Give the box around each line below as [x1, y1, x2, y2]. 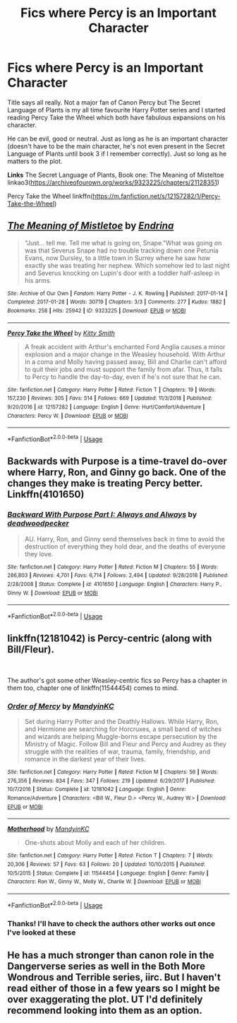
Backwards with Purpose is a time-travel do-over [7, 455, 228, 467]
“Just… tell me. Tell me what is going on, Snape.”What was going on [24, 238, 222, 247]
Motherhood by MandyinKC [7, 825, 90, 834]
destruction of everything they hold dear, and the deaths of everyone [24, 542, 226, 551]
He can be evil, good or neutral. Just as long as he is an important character [7, 134, 229, 143]
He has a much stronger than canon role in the [7, 949, 214, 961]
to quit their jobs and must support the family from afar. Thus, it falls [24, 365, 223, 373]
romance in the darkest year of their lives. [24, 755, 146, 764]
